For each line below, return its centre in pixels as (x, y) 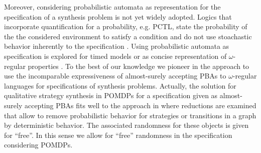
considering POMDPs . (38, 145)
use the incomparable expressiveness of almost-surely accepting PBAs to (115, 76)
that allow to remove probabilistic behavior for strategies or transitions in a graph (130, 115)
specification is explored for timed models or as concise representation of (115, 56)
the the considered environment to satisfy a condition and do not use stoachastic (128, 36)
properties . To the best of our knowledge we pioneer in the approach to (139, 66)
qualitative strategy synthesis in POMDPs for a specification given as (111, 95)
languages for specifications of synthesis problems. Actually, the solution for (120, 85)
